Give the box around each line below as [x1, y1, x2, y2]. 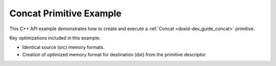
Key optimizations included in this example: [9, 35, 101, 41]
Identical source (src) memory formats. [22, 44, 105, 51]
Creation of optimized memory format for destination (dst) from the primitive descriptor [22, 51, 206, 57]
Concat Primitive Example [9, 8, 122, 19]
